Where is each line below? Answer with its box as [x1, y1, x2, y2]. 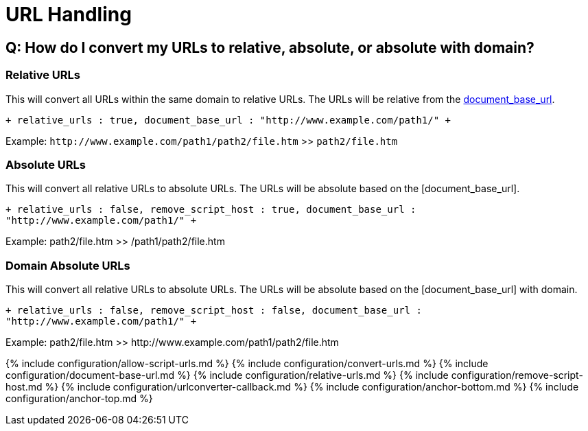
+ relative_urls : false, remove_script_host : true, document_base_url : [5, 204, 416, 215]
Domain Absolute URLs [5, 258, 130, 272]
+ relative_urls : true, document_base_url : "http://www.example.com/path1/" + [5, 114, 451, 126]
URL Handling [5, 3, 132, 26]
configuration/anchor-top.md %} [5, 393, 153, 405]
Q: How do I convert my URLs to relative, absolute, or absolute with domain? [5, 38, 534, 56]
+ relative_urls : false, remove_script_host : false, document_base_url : [5, 305, 422, 316]
